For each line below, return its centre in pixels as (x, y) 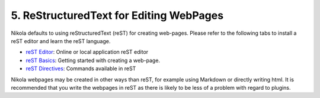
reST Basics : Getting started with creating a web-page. (93, 60)
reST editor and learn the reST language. (61, 41)
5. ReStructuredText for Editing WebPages (117, 15)
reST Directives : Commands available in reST (81, 68)
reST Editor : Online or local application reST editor (87, 52)
